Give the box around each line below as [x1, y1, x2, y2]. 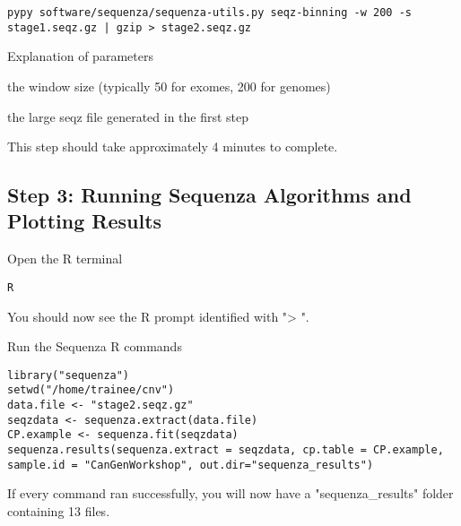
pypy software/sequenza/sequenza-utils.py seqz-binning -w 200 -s [7, 6, 413, 19]
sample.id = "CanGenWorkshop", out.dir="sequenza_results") [7, 458, 374, 471]
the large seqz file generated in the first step [7, 107, 249, 125]
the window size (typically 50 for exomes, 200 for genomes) [7, 76, 331, 95]
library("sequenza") [7, 368, 130, 382]
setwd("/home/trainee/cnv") [7, 384, 175, 397]
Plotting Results [7, 207, 162, 235]
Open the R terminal [7, 249, 123, 268]
